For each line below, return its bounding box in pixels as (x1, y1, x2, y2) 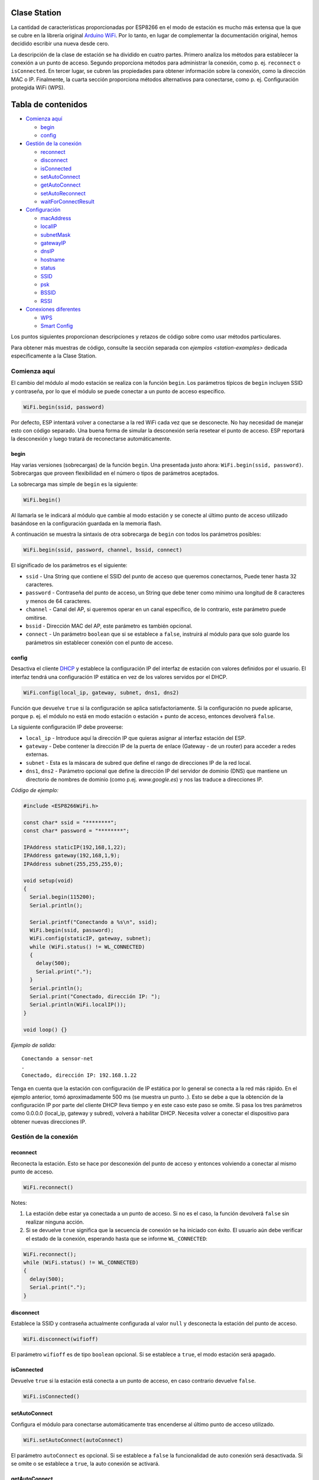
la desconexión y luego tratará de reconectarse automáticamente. (11, 435, 171, 442)
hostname (40, 256, 65, 263)
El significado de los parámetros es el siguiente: (11, 562, 128, 569)
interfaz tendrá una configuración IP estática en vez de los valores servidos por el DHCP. (11, 673, 227, 680)
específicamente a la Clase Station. (11, 352, 97, 359)
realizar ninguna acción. (25, 1218, 84, 1225)
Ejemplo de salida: (11, 1041, 56, 1048)
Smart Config (40, 322, 73, 329)
